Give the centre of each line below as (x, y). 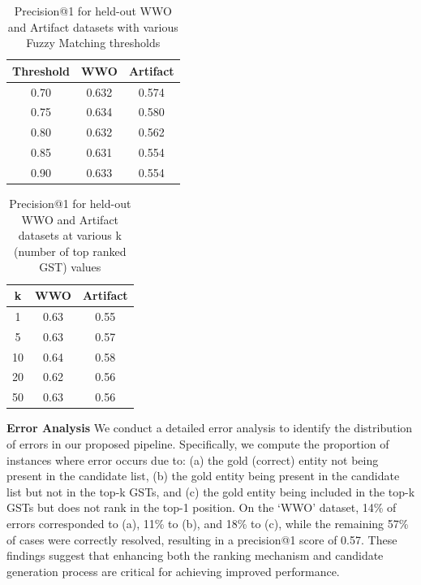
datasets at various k (70, 235)
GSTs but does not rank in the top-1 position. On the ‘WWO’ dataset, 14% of (202, 507)
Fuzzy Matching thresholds (93, 43)
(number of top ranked (70, 251)
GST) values (70, 267)
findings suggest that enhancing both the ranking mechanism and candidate (195, 555)
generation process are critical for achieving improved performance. (173, 571)
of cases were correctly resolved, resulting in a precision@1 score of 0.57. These (202, 539)
